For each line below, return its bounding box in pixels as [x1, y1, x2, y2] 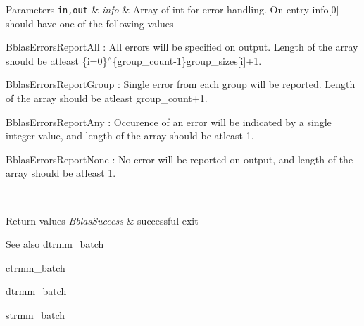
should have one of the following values [6, 15, 174, 30]
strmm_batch [6, 307, 65, 322]
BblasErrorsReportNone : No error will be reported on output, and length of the [6, 151, 353, 166]
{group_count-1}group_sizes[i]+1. [112, 53, 262, 68]
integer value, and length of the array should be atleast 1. [6, 128, 254, 143]
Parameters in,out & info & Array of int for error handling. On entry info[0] [6, 2, 339, 16]
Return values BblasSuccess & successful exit [6, 213, 199, 227]
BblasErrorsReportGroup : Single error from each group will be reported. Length [6, 77, 356, 92]
